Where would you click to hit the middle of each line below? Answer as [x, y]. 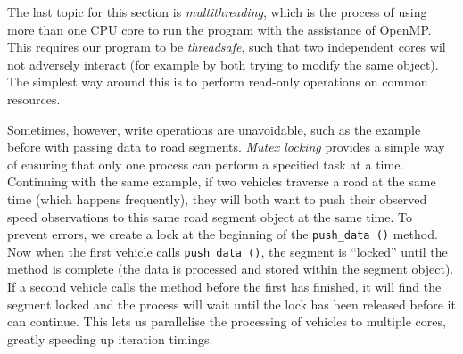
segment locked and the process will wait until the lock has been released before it [231, 304]
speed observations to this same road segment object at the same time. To [210, 216]
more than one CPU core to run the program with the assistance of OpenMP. [219, 29]
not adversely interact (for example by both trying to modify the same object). [223, 64]
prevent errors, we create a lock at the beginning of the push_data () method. [223, 234]
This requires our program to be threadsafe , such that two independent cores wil [227, 47]
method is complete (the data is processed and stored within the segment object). [231, 269]
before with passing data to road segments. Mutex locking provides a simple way [226, 147]
